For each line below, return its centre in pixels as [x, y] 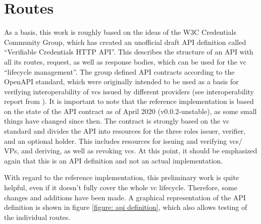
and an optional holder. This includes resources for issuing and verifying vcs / [123, 141]
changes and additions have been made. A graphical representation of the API [125, 197]
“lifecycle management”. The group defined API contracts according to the [119, 71]
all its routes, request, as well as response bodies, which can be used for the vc [125, 61]
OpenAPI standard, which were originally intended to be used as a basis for [121, 81]
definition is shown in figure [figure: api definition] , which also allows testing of [126, 207]
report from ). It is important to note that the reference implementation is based [129, 101]
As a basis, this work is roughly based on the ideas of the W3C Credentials [120, 32]
